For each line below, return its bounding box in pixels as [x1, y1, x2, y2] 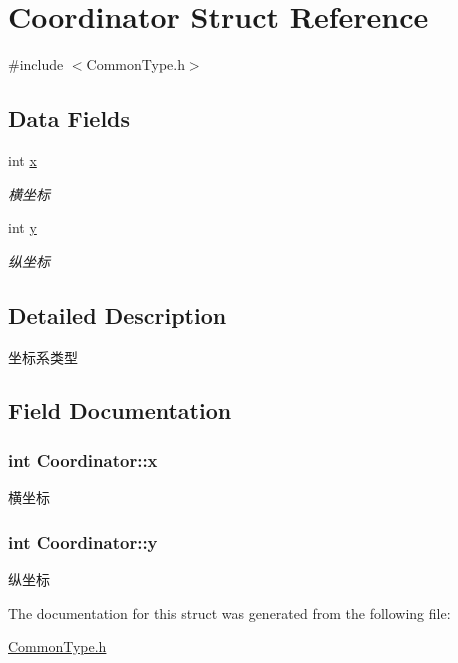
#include [8, 54, 64, 75]
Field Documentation [8, 395, 232, 426]
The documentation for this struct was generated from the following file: [8, 602, 451, 623]
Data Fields [8, 103, 131, 134]
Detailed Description [8, 299, 227, 330]
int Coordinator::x [8, 447, 158, 472]
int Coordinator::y [8, 529, 158, 554]
